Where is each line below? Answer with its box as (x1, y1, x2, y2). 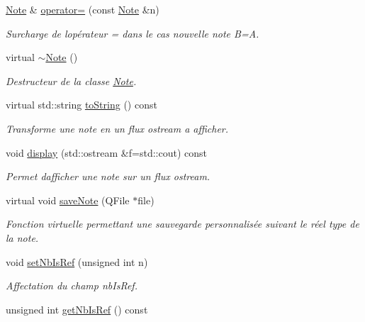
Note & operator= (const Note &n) (6, 2, 159, 16)
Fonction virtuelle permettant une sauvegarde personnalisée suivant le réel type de (6, 216, 359, 231)
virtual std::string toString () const (6, 97, 157, 112)
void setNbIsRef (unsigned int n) (6, 254, 148, 269)
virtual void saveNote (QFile (6, 192, 130, 207)
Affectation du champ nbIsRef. (6, 278, 137, 293)
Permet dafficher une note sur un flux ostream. (6, 169, 210, 184)
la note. (6, 230, 39, 245)
